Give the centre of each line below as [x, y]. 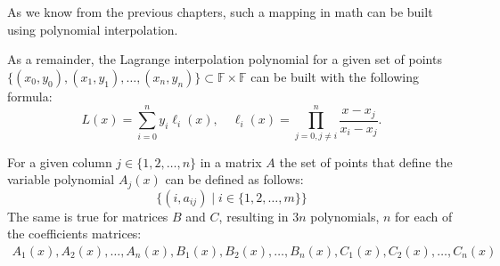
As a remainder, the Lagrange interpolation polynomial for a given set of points [225, 59]
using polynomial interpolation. [93, 29]
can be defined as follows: [234, 179]
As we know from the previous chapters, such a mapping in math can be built [220, 12]
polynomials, [345, 216]
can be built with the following [335, 76]
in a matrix [231, 161]
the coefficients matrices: [74, 234]
